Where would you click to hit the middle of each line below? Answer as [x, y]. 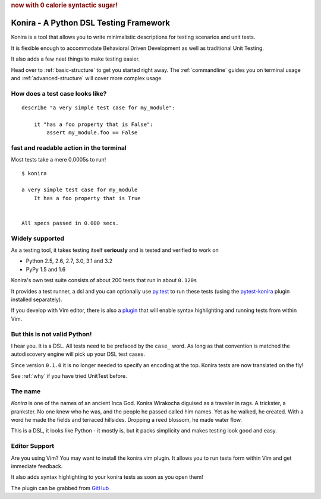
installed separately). [37, 299]
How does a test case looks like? [59, 93]
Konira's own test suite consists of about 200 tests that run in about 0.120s [104, 280]
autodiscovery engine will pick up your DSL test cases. [78, 354]
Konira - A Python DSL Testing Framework [91, 23]
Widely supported [38, 238]
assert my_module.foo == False [92, 133]
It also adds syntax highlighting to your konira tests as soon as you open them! [107, 477]
